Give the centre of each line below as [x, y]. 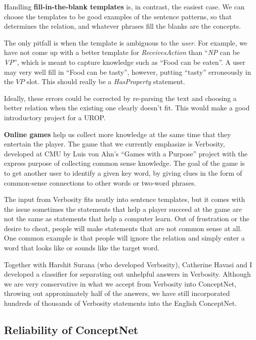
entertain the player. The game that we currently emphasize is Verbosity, [115, 144]
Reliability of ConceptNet [71, 330]
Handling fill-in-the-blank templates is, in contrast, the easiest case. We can [124, 6]
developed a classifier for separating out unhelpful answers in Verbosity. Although [128, 274]
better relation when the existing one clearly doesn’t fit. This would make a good [127, 108]
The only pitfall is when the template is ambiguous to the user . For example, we [126, 42]
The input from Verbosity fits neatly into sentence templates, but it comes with [125, 199]
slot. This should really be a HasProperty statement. [106, 81]
